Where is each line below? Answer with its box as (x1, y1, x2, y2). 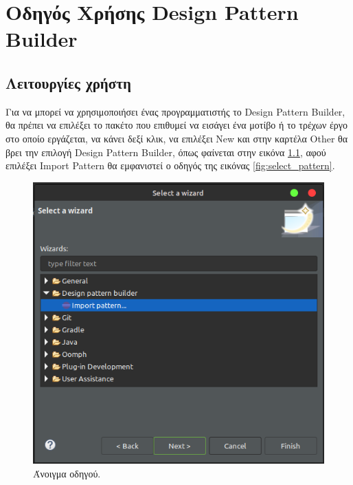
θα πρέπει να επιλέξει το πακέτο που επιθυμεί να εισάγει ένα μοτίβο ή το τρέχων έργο (5, 118, 348, 132)
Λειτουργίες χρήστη (5, 72, 131, 93)
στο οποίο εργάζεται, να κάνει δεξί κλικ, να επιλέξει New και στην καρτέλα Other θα (5, 131, 348, 145)
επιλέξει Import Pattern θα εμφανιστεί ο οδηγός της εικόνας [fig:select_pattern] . (5, 158, 335, 173)
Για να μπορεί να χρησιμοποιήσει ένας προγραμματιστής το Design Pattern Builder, (5, 104, 345, 118)
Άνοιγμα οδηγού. (33, 466, 101, 480)
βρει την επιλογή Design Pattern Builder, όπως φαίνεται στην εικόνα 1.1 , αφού (5, 144, 326, 159)
